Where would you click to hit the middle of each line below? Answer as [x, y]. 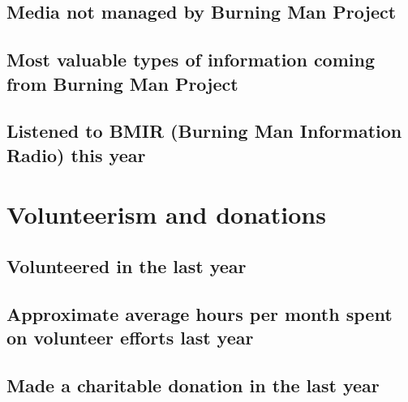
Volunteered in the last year [127, 265]
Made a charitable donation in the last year [193, 385]
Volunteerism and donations [166, 214]
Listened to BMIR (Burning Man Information [204, 131]
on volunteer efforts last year [130, 338]
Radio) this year [76, 154]
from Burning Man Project [122, 83]
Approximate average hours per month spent [200, 313]
